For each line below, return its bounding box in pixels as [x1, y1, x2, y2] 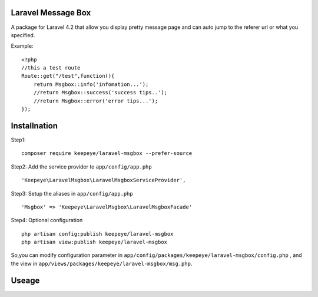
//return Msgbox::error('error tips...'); [33, 97, 158, 104]
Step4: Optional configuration [11, 217, 83, 224]
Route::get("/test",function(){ [21, 72, 115, 80]
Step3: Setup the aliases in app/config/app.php [11, 190, 133, 197]
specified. [11, 31, 35, 38]
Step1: [11, 136, 26, 143]
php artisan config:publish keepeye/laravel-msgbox [21, 230, 174, 237]
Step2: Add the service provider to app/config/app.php [11, 163, 153, 170]
